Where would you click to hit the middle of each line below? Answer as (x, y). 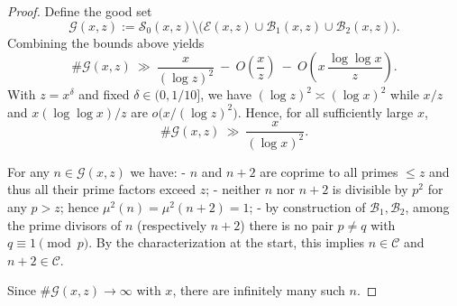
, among (427, 206)
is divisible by (370, 189)
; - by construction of (307, 206)
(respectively (172, 224)
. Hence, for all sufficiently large (325, 111)
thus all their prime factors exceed (102, 189)
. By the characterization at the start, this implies (227, 242)
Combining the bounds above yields (106, 42)
